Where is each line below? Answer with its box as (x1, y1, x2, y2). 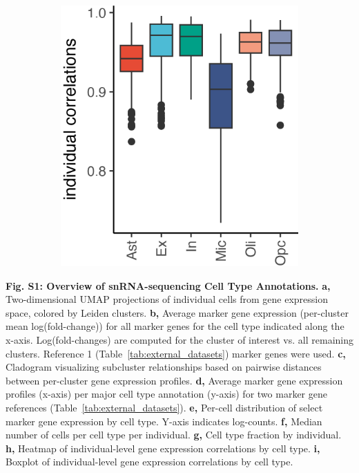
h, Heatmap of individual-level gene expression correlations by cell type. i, (6, 440, 320, 455)
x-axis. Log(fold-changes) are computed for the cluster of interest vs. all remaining (6, 333, 353, 347)
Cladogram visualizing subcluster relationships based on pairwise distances (6, 360, 322, 374)
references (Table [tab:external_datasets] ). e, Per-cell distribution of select (6, 400, 323, 415)
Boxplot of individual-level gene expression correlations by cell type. (6, 454, 293, 469)
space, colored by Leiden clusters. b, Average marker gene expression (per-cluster (6, 305, 349, 319)
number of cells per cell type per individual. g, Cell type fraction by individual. (6, 427, 342, 442)
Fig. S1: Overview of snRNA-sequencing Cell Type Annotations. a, (6, 278, 331, 293)
